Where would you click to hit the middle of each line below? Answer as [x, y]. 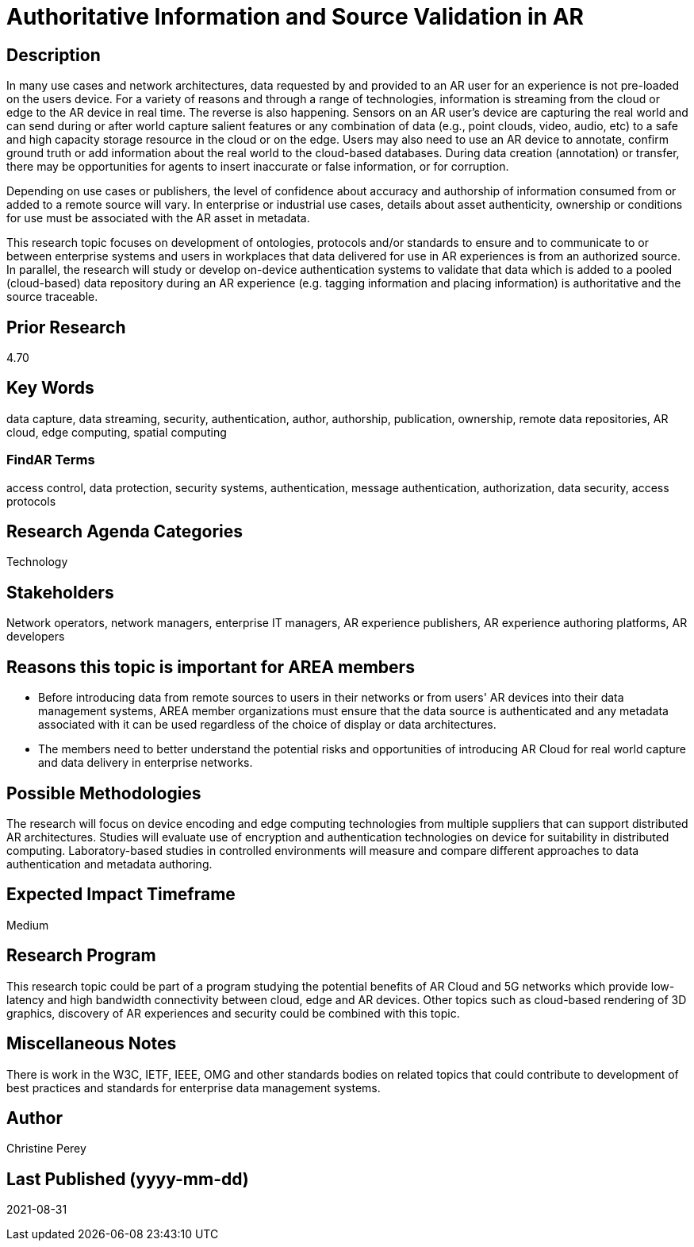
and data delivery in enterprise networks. [146, 763]
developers [36, 637]
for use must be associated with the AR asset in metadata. [158, 218]
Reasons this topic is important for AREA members [211, 667]
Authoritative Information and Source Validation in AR [295, 17]
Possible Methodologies [104, 793]
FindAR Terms [51, 460]
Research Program [81, 956]
